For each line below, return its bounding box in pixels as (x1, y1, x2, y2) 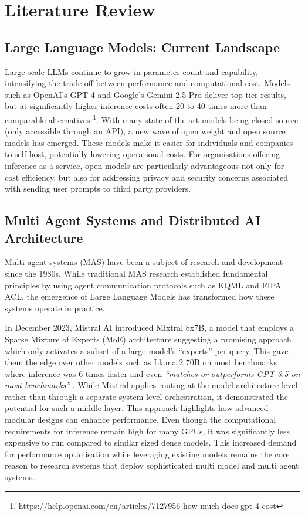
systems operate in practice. (5, 301, 105, 314)
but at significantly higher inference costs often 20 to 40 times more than (5, 100, 267, 112)
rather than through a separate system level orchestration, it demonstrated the (5, 390, 288, 402)
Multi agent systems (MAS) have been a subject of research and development (5, 256, 283, 268)
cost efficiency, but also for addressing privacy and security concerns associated (5, 171, 288, 183)
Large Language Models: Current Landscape (5, 38, 280, 56)
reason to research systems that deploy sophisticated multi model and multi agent (5, 459, 299, 471)
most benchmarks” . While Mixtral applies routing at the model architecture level (5, 379, 298, 391)
